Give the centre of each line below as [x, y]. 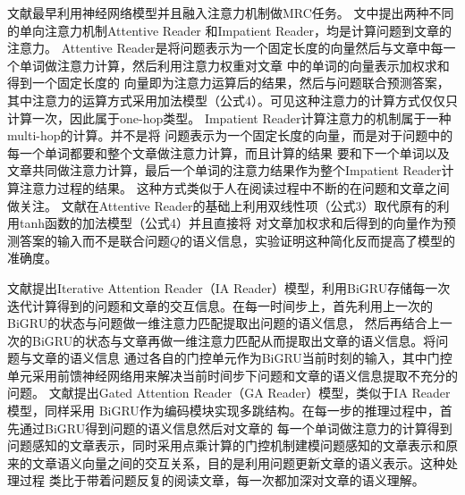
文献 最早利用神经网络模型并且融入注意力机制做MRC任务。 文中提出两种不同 [231, 13]
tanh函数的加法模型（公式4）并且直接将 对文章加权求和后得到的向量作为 [231, 223]
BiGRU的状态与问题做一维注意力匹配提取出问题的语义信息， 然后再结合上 [224, 323]
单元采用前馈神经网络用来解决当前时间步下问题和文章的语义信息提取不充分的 [232, 375]
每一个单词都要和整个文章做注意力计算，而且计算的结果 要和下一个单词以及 [228, 152]
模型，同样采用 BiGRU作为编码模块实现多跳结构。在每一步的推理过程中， [224, 411]
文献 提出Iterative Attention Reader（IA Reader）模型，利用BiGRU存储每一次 [229, 287]
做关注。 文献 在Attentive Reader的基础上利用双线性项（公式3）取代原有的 [222, 205]
